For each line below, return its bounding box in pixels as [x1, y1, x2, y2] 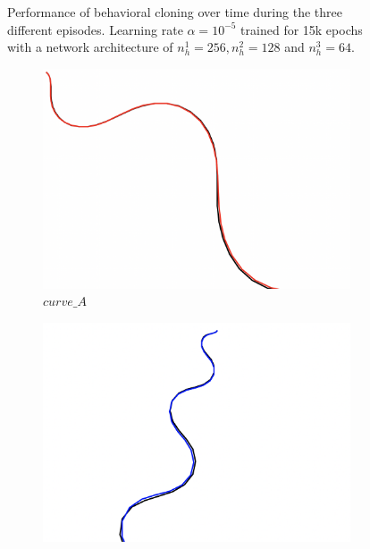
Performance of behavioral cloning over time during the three [7, 3, 342, 21]
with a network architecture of [7, 38, 173, 56]
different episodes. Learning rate [7, 20, 183, 38]
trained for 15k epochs [240, 20, 363, 38]
